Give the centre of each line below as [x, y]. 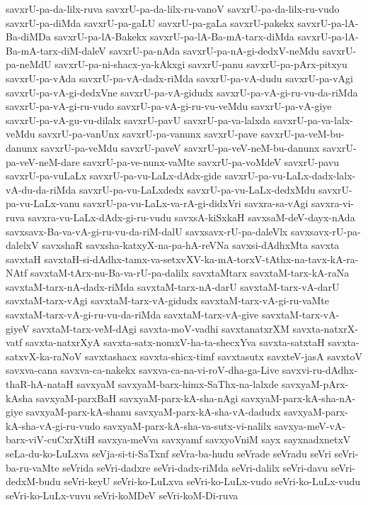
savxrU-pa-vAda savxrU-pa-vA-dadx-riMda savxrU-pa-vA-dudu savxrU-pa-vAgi [179, 78]
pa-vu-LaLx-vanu [43, 203]
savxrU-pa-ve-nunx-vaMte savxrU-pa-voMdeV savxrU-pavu [211, 161]
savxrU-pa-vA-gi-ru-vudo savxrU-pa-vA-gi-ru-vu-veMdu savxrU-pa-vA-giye [169, 106]
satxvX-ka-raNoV [44, 356]
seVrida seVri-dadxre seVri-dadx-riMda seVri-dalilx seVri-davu [195, 467]
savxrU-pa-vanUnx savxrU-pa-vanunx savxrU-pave [148, 134]
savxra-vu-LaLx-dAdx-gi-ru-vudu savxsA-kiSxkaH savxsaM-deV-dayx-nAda [191, 217]
